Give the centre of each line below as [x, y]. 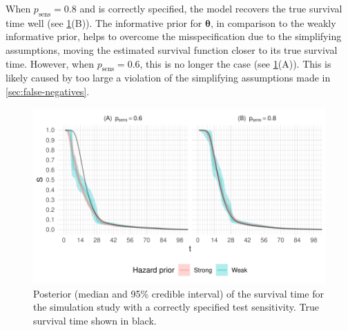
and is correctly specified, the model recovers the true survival [211, 8]
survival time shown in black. [95, 320]
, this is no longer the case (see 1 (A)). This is [235, 63]
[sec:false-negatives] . [48, 91]
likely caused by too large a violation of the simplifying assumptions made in [168, 78]
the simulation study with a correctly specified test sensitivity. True [176, 307]
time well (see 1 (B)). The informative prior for [104, 22]
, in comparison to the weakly [273, 22]
